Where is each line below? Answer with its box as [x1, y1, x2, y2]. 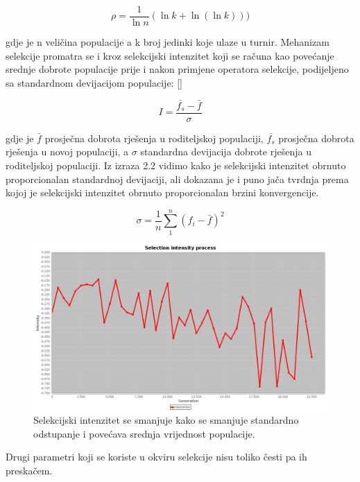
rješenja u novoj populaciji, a [6, 144, 129, 159]
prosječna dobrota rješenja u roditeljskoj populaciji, [44, 130, 264, 145]
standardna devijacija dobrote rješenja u [140, 144, 311, 159]
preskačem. [6, 463, 53, 477]
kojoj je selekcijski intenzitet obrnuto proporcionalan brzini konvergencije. [6, 185, 319, 200]
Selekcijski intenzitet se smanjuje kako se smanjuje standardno [33, 412, 299, 427]
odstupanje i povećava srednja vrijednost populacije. [33, 426, 255, 440]
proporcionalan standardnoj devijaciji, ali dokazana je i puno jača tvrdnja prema [6, 171, 349, 186]
